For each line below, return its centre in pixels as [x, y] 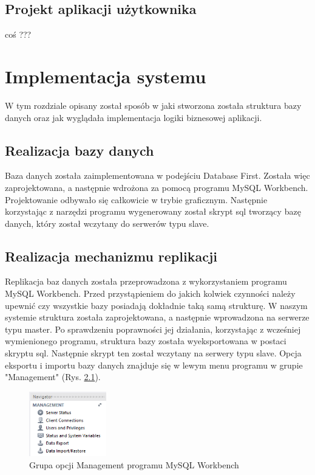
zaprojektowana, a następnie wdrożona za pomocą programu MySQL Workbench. [157, 187]
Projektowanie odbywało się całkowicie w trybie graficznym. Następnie [136, 199]
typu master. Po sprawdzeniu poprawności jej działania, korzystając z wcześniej [153, 329]
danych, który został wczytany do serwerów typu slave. [107, 223]
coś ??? [18, 34]
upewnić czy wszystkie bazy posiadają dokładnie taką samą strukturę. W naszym [156, 305]
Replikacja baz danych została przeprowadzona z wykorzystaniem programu [146, 281]
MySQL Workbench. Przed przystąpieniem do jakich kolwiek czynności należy [150, 293]
